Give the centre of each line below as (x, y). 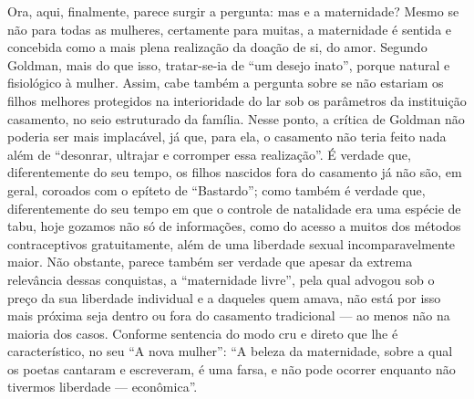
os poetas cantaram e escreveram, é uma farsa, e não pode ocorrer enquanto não (232, 368)
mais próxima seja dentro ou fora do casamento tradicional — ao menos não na (229, 315)
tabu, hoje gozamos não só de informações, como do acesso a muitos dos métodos (234, 226)
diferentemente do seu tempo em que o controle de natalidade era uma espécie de (234, 208)
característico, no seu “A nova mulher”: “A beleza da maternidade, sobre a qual (230, 351)
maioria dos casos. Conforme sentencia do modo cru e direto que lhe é (203, 333)
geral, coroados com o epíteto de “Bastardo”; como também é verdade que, (216, 189)
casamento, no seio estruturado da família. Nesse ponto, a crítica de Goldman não (236, 118)
